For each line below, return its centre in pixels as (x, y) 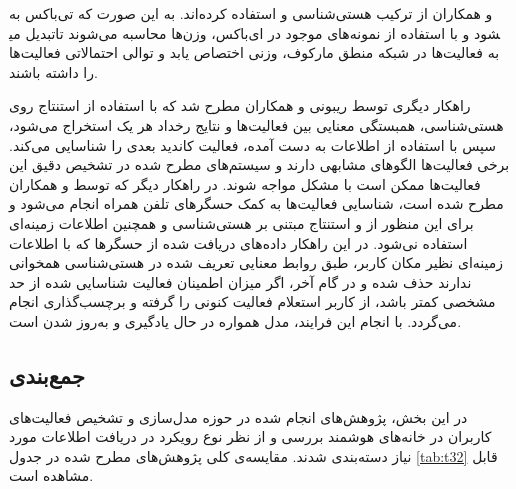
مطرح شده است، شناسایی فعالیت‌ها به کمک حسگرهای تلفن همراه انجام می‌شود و (256, 203)
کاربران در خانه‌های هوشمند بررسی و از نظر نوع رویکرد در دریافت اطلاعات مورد (250, 436)
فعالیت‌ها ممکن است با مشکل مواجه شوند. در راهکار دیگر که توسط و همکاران (245, 183)
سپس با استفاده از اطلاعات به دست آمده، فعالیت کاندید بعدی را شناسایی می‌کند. (252, 144)
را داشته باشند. (53, 71)
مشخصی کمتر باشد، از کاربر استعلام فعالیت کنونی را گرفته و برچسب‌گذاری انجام (252, 301)
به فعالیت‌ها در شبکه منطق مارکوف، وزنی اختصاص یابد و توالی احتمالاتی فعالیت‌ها (254, 52)
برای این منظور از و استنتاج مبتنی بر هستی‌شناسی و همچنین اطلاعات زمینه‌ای (241, 222)
